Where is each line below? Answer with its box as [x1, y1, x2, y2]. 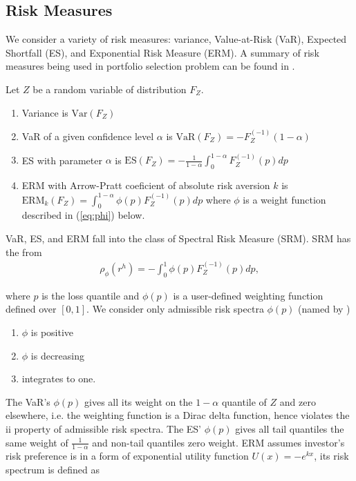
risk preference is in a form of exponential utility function [6, 449, 249, 463]
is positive [30, 325, 74, 339]
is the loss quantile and [41, 288, 140, 302]
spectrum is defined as [6, 462, 100, 476]
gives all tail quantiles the [235, 421, 344, 435]
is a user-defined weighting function [173, 288, 324, 302]
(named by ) [298, 302, 350, 316]
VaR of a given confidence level [21, 128, 154, 143]
